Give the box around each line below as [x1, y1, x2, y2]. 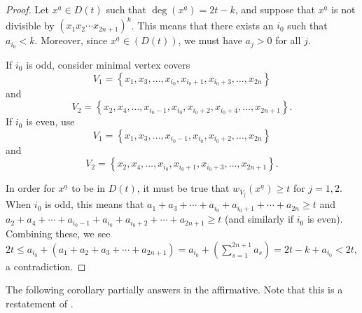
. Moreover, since [34, 33, 108, 48]
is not [331, 2, 356, 16]
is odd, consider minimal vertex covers [26, 57, 190, 71]
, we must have [178, 33, 242, 48]
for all [275, 33, 301, 48]
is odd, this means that [45, 197, 144, 211]
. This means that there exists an [131, 18, 274, 32]
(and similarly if [224, 211, 294, 226]
